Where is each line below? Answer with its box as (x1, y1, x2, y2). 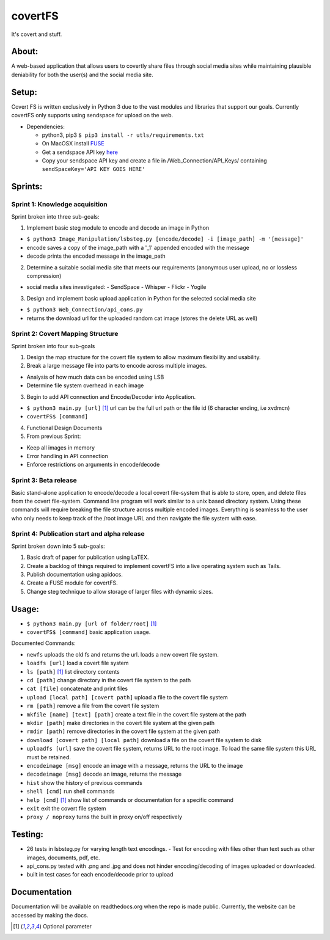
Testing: (11, 829, 44, 840)
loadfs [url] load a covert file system (26, 660, 129, 667)
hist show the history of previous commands (26, 779, 143, 786)
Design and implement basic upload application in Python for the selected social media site (26, 294, 256, 302)
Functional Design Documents (26, 424, 103, 431)
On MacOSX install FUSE (42, 140, 105, 147)
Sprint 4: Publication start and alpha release (11, 530, 145, 538)
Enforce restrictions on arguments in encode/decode (26, 461, 160, 468)
